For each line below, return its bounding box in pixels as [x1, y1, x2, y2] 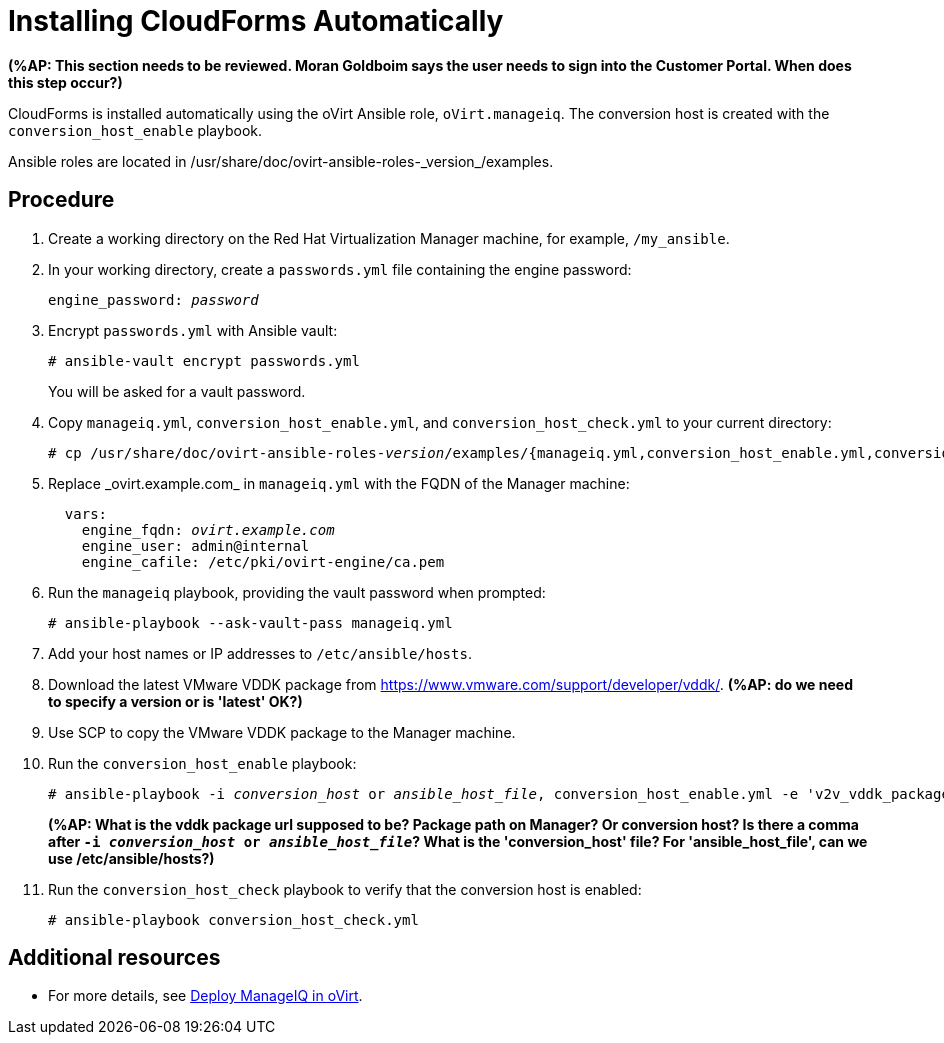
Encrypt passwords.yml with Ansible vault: [48, 321, 338, 339]
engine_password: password [48, 291, 259, 308]
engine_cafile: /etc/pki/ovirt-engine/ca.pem [81, 553, 445, 570]
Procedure [8, 187, 115, 213]
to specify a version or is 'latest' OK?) [48, 692, 303, 710]
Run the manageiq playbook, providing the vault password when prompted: [48, 583, 546, 601]
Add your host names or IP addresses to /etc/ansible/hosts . [48, 644, 472, 662]
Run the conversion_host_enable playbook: [48, 754, 357, 772]
